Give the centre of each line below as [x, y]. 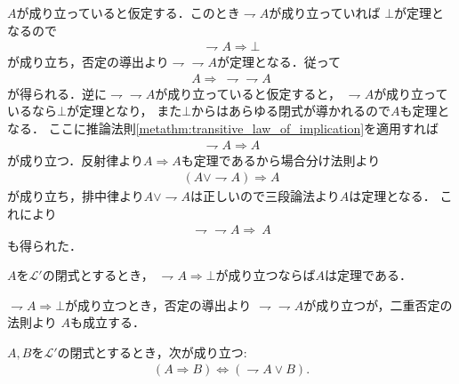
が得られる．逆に [57, 93]
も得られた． [44, 245]
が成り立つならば [266, 275]
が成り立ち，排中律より [76, 196]
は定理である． [368, 275]
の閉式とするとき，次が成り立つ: [152, 352]
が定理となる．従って [279, 62]
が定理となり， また [124, 111]
